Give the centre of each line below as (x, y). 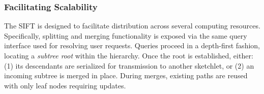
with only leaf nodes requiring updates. (65, 85)
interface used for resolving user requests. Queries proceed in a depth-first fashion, (132, 45)
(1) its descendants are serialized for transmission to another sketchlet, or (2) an (129, 65)
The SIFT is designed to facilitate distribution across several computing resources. (132, 26)
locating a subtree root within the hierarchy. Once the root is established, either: (129, 55)
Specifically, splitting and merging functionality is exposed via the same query (126, 35)
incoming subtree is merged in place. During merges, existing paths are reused (126, 75)
